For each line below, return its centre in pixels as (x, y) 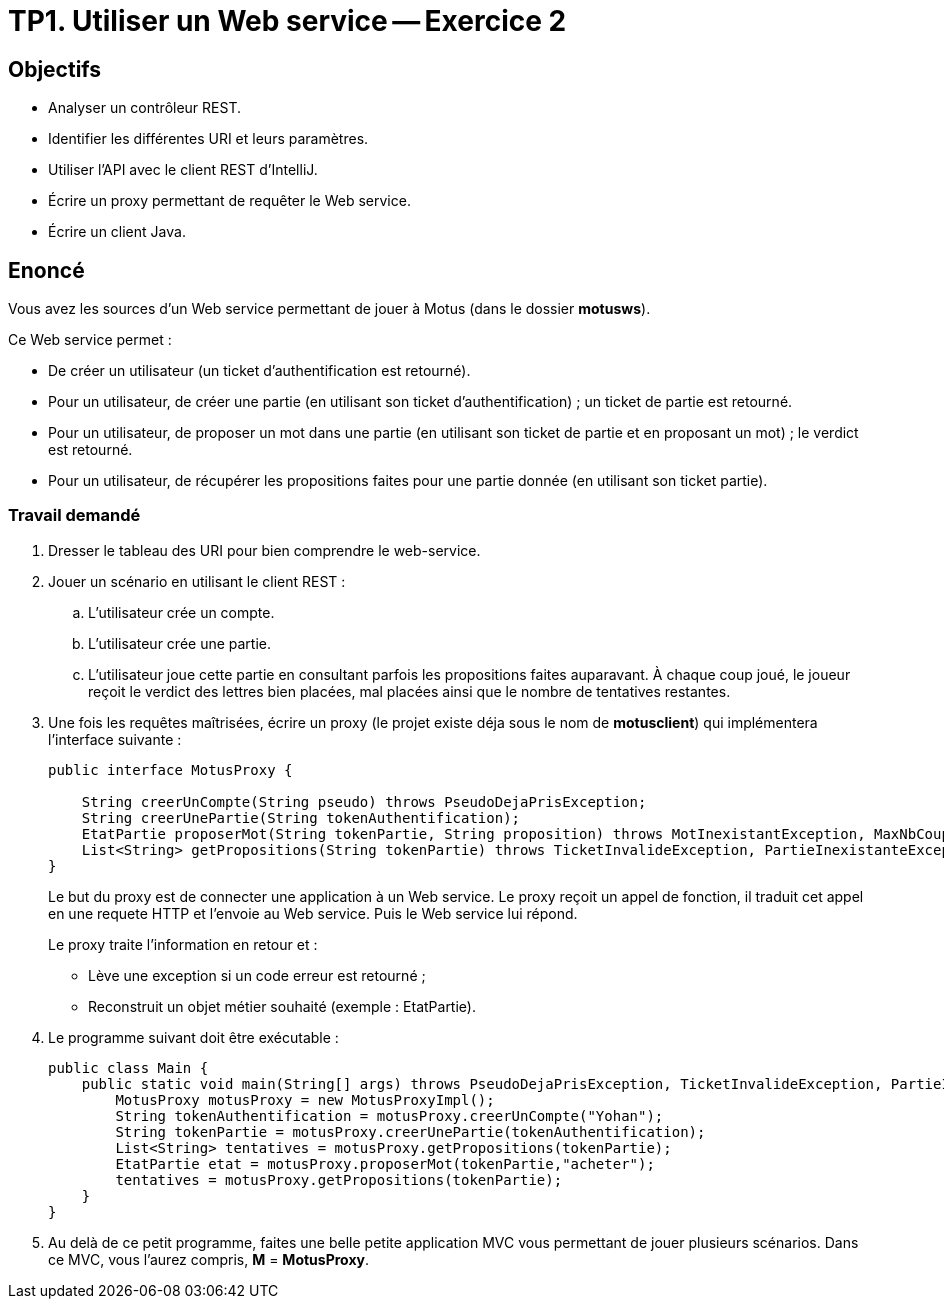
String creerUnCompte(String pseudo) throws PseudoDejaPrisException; (364, 801)
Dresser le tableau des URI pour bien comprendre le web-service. (264, 550)
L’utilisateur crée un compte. (181, 612)
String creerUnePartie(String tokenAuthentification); (301, 817)
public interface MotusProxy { (170, 769)
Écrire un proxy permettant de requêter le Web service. (229, 201)
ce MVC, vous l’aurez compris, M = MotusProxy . (209, 1259)
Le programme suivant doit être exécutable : (193, 1037)
